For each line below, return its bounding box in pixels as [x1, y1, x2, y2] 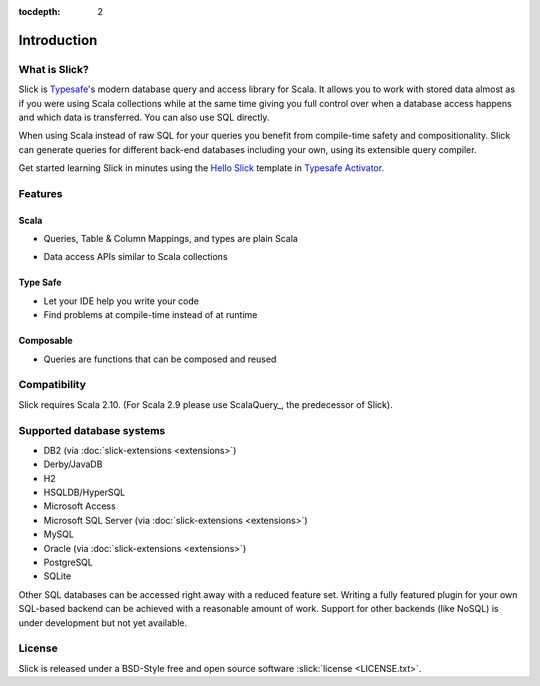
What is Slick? [18, 62, 89, 76]
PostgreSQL [43, 556, 94, 569]
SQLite [43, 570, 72, 582]
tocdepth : [18, 6, 61, 17]
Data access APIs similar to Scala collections [43, 251, 229, 263]
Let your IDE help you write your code [43, 295, 200, 307]
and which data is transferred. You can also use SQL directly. [18, 111, 270, 123]
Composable [18, 335, 74, 347]
